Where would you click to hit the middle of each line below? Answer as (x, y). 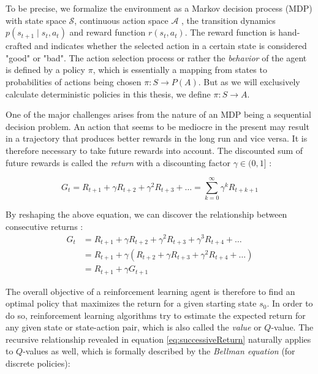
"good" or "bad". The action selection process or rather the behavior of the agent (156, 57)
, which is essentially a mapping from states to (180, 70)
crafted (19, 46)
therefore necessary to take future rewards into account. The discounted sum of (154, 150)
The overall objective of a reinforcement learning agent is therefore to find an (150, 291)
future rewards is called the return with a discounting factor (118, 162)
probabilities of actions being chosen (74, 81)
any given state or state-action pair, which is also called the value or (134, 327)
